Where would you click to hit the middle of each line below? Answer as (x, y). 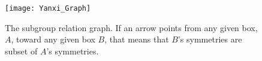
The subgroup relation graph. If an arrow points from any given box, (131, 27)
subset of (21, 51)
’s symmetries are (210, 39)
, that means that (137, 39)
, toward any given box (53, 39)
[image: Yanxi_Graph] (48, 8)
